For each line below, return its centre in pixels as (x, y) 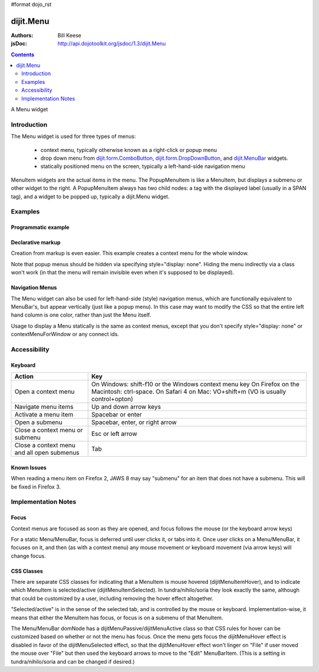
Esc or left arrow (114, 434)
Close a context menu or (49, 430)
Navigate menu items (44, 407)
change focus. (28, 555)
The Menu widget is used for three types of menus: (73, 137)
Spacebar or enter (117, 415)
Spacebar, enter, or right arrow (134, 422)
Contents (23, 54)
